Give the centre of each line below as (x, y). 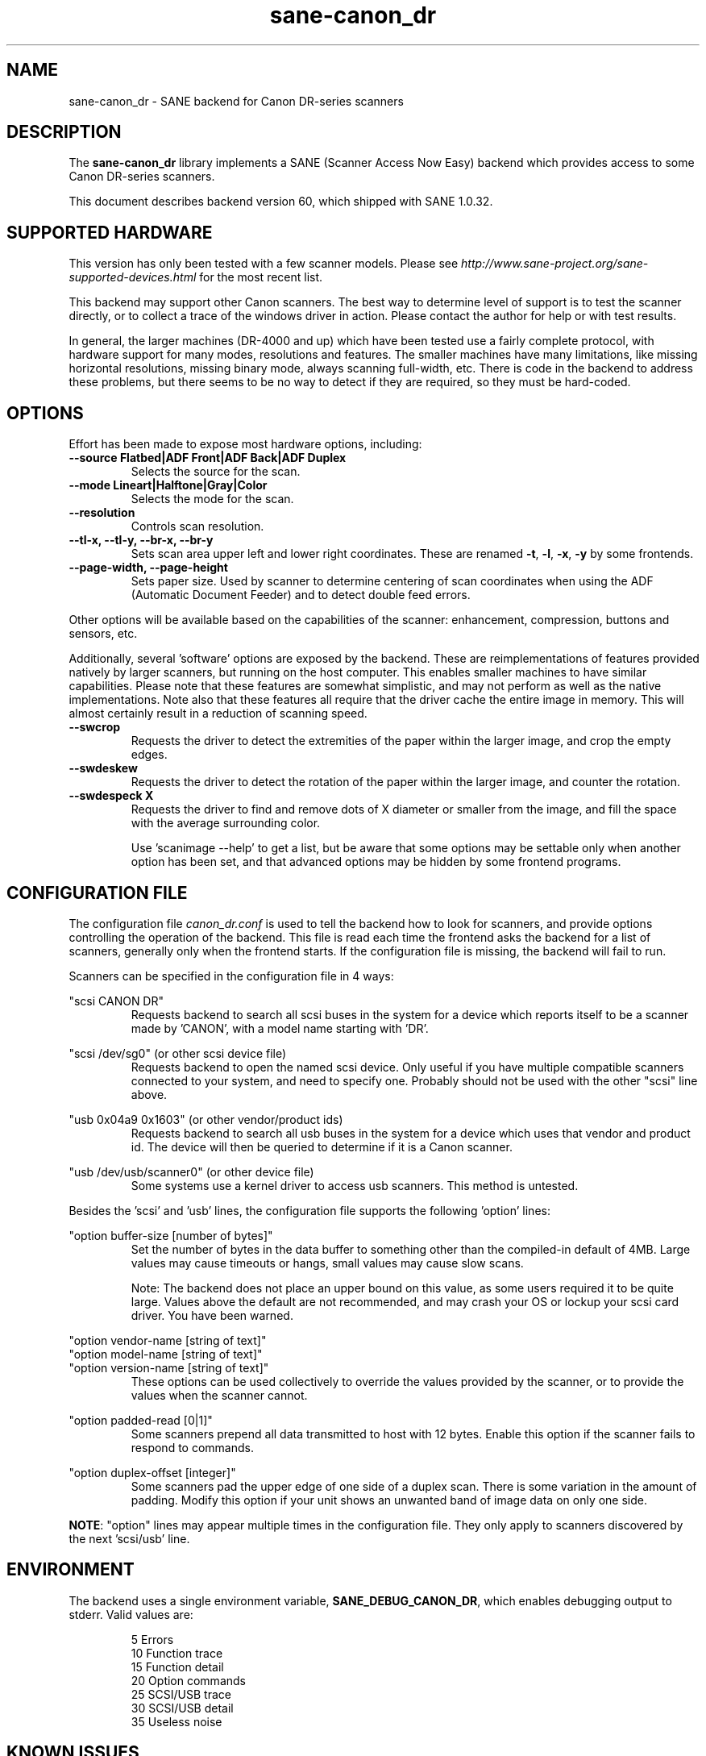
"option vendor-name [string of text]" (168, 1340)
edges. (149, 755)
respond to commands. (192, 1447)
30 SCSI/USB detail (182, 1708)
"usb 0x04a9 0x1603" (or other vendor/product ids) (206, 1119)
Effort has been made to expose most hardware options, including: (245, 444)
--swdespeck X (111, 796)
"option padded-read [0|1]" (141, 1420)
